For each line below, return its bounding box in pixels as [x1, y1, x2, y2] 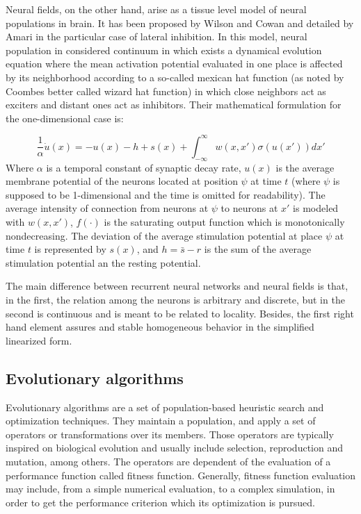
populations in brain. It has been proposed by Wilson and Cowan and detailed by [6, 15, 354, 30]
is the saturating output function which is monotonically [104, 215, 345, 229]
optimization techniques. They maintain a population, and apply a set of [6, 413, 316, 428]
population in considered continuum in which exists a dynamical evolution [6, 42, 322, 57]
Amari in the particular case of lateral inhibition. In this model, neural [6, 29, 307, 44]
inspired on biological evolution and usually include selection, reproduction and [6, 440, 343, 455]
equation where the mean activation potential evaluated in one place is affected [6, 56, 343, 71]
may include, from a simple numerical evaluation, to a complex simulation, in [6, 481, 335, 496]
